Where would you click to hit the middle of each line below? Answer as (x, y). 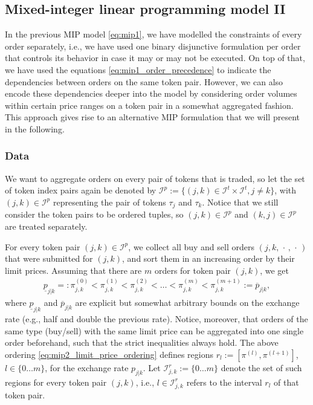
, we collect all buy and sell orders (191, 246)
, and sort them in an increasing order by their (208, 258)
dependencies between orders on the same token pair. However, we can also (144, 81)
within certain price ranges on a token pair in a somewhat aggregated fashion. (149, 105)
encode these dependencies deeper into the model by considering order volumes (151, 93)
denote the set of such (261, 368)
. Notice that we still (240, 202)
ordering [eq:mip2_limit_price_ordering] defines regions (109, 355)
